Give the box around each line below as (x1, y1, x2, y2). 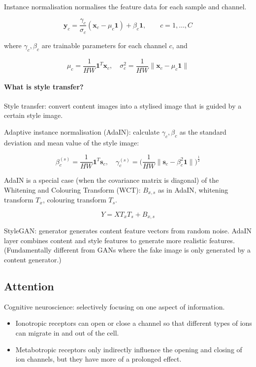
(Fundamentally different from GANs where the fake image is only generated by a (4, 245, 251, 255)
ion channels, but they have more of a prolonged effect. (15, 354, 182, 364)
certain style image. (4, 110, 63, 120)
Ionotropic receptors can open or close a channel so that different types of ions (15, 318, 252, 328)
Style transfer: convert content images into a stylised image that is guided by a (4, 100, 242, 111)
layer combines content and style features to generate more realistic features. (4, 235, 235, 245)
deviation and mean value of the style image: (4, 137, 139, 147)
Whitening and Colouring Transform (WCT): (4, 184, 141, 195)
